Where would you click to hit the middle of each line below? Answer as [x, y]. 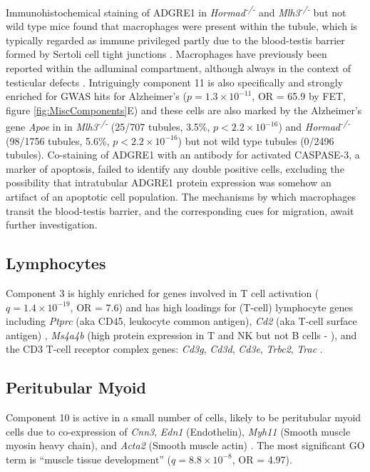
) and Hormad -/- [314, 126]
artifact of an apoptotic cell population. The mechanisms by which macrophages [181, 197]
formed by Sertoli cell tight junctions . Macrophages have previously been [166, 54]
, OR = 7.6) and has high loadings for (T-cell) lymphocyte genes [211, 307]
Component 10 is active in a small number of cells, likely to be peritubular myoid [184, 417]
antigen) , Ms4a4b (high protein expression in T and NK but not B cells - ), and [181, 335]
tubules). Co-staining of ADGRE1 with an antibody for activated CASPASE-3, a [183, 155]
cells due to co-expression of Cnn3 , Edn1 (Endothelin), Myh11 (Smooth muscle [178, 431]
